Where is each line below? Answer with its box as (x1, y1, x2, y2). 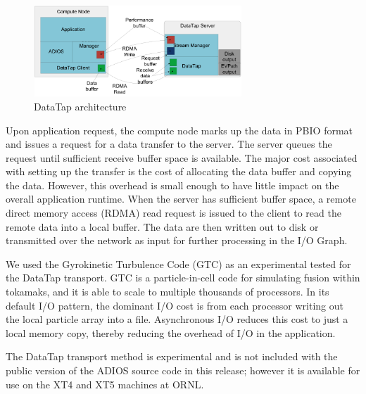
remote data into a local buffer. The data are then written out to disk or (6, 219, 319, 234)
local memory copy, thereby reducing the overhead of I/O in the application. (6, 325, 336, 340)
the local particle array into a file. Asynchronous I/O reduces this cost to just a (6, 312, 348, 326)
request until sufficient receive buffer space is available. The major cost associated (6, 150, 358, 165)
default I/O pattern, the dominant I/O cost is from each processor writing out (6, 298, 344, 312)
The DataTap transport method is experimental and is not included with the (6, 349, 338, 364)
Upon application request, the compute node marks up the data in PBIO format (6, 122, 353, 137)
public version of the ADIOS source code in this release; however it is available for (6, 363, 360, 378)
